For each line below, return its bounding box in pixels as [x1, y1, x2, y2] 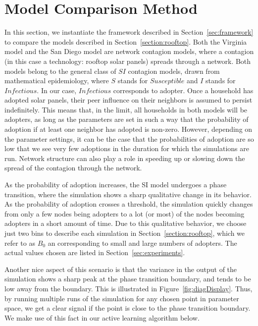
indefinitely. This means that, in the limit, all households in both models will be [4, 104, 248, 114]
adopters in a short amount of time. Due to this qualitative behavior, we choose [4, 218, 247, 228]
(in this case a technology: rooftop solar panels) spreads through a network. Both [4, 55, 251, 66]
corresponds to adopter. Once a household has [113, 85, 254, 95]
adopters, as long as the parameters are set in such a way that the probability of [4, 114, 249, 124]
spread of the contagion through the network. [4, 163, 142, 173]
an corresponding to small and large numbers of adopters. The [48, 237, 237, 248]
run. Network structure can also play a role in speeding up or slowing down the [4, 153, 245, 163]
